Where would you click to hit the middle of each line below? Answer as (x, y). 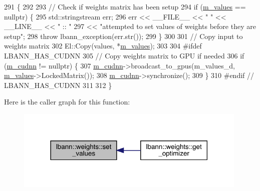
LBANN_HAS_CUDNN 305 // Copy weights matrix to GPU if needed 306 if (124, 55)
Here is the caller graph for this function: (67, 102)
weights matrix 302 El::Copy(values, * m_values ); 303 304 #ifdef (103, 46)
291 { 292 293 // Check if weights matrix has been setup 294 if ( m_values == (125, 6)
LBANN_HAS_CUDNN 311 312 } (58, 85)
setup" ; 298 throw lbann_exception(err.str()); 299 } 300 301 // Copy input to (123, 36)
